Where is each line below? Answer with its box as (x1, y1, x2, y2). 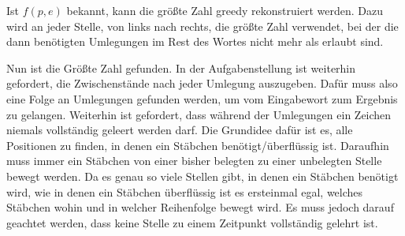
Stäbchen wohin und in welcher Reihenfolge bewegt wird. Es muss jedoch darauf (6, 199, 394, 215)
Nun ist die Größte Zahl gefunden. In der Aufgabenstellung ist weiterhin (6, 59, 356, 76)
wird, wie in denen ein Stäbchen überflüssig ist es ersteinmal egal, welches (6, 183, 363, 200)
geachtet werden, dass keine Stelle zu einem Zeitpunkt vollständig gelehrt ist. (6, 214, 378, 230)
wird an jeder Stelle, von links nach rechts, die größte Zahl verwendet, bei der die (6, 17, 399, 34)
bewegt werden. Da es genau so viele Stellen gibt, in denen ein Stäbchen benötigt (6, 167, 399, 184)
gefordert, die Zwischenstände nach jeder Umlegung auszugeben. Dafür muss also (6, 75, 398, 92)
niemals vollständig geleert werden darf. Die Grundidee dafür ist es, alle (6, 122, 353, 138)
